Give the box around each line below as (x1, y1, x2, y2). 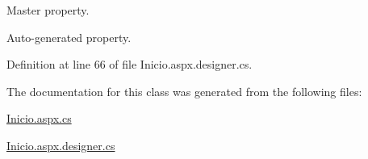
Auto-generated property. (6, 28, 132, 45)
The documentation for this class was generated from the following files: (6, 82, 362, 99)
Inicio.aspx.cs (6, 110, 72, 127)
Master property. (6, 2, 90, 18)
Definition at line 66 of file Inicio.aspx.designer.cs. (6, 56, 253, 73)
